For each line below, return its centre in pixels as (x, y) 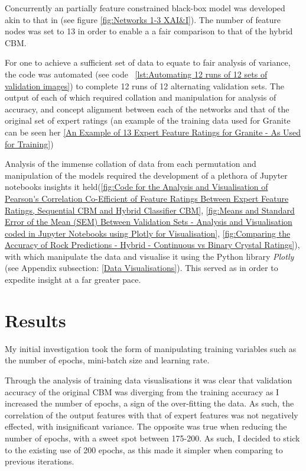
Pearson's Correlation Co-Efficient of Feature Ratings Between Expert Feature (147, 198)
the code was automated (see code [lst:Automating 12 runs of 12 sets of (136, 74)
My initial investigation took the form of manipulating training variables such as (151, 348)
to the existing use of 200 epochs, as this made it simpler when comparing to (144, 449)
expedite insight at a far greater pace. (73, 280)
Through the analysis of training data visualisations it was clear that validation (149, 380)
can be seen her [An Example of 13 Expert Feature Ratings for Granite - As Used (153, 132)
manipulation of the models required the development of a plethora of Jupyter (146, 175)
